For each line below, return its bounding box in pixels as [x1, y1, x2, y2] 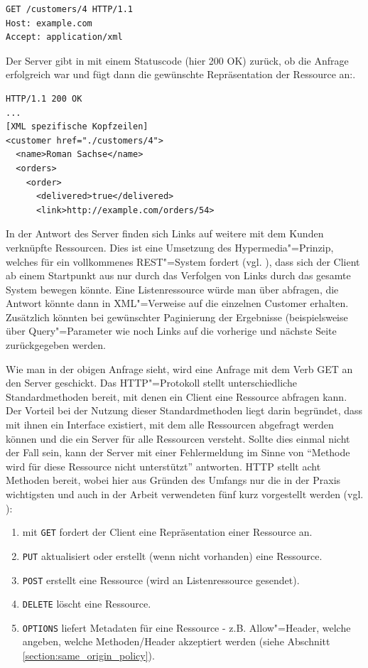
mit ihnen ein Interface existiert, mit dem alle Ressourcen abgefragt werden [6, 417, 334, 432]
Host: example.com [6, 18, 92, 28]
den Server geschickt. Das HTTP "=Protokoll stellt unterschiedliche [6, 375, 297, 390]
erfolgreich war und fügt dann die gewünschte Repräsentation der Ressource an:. [6, 67, 356, 82]
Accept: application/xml [6, 32, 123, 43]
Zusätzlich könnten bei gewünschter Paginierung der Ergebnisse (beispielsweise [6, 309, 348, 324]
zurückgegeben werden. [6, 338, 106, 352]
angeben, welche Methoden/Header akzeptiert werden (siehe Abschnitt [22, 634, 330, 649]
